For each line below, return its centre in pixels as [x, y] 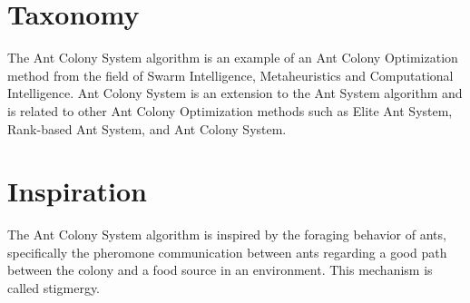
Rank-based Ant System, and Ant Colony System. [147, 128]
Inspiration [78, 191]
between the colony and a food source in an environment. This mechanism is [220, 270]
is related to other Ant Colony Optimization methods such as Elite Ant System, [230, 110]
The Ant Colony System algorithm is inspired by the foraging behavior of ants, [227, 235]
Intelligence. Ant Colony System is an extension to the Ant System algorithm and [235, 93]
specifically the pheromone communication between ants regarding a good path [227, 252]
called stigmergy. [54, 288]
